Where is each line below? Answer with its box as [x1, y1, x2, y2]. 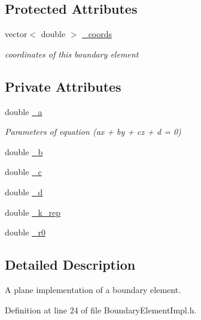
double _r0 [5, 226, 46, 239]
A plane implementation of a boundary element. [5, 283, 181, 295]
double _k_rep [5, 206, 61, 218]
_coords [82, 28, 112, 40]
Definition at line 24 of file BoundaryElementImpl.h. [5, 303, 197, 316]
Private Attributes [5, 77, 121, 95]
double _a [5, 105, 42, 117]
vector [5, 28, 28, 40]
